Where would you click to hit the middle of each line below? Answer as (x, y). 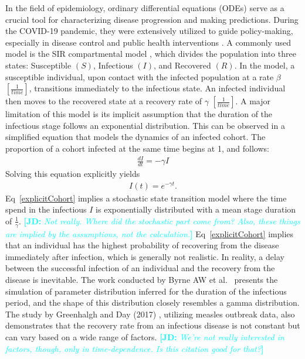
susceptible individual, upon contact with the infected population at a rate (140, 76)
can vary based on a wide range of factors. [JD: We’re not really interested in (145, 336)
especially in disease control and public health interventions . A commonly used (148, 42)
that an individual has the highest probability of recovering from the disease (142, 245)
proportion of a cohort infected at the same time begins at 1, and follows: (137, 148)
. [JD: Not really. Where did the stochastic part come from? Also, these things (160, 220)
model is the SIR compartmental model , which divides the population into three (151, 54)
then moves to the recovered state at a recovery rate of (104, 101)
